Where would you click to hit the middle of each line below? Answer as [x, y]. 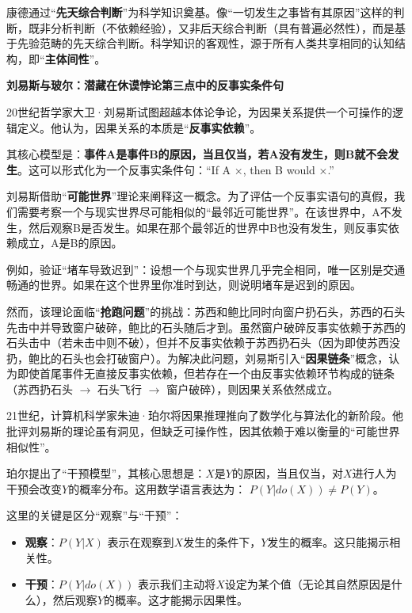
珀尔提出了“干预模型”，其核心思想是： [106, 473]
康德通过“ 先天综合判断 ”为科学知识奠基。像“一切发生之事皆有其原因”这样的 [200, 12]
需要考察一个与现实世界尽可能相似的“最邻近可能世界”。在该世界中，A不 [204, 211]
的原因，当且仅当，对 [287, 473]
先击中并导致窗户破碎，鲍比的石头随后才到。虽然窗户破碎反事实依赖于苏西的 [206, 327]
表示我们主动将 [177, 584]
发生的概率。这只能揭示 [328, 542]
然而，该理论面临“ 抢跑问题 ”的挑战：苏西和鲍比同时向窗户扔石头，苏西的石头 [206, 311]
